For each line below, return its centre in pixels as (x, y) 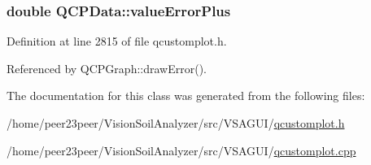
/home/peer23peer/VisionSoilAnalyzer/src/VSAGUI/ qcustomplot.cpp (181, 150)
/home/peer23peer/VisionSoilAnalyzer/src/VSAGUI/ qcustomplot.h (176, 123)
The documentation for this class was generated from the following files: (186, 96)
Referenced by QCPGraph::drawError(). (107, 68)
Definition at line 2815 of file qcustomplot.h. (117, 41)
